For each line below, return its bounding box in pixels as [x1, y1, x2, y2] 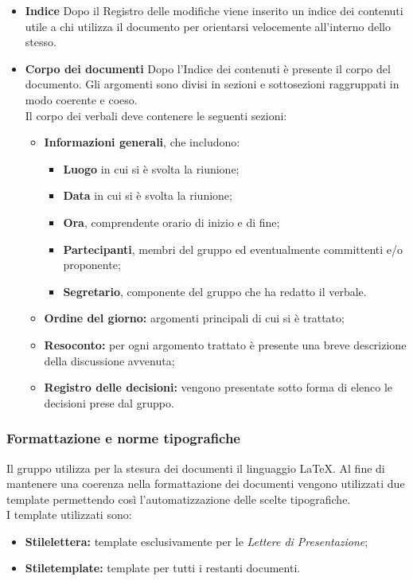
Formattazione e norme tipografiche [6, 428, 240, 448]
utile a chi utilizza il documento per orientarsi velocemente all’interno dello [25, 18, 391, 34]
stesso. [25, 33, 56, 50]
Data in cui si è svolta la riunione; [63, 187, 232, 204]
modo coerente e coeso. [25, 91, 138, 107]
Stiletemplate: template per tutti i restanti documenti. [25, 560, 301, 576]
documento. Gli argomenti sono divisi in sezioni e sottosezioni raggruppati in [25, 76, 399, 92]
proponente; [63, 256, 121, 273]
